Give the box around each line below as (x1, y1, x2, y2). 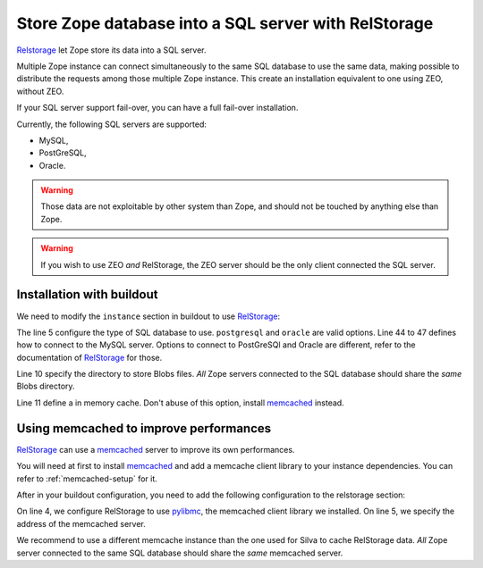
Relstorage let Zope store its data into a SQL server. (16, 45, 207, 55)
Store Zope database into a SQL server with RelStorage (16, 13, 434, 33)
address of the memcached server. (16, 518, 147, 529)
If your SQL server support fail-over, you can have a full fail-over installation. (16, 103, 299, 113)
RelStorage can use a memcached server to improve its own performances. (16, 444, 295, 455)
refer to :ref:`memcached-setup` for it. (16, 473, 158, 484)
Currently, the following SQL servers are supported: (16, 119, 208, 129)
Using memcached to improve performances (16, 421, 272, 436)
